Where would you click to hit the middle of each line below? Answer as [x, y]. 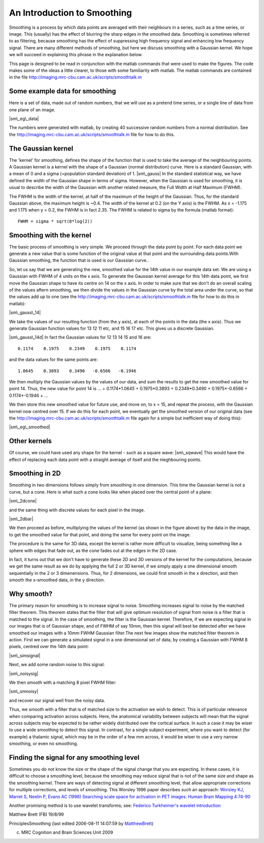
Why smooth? [31, 594]
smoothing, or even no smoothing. [44, 744]
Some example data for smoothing [63, 91]
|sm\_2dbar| [21, 519]
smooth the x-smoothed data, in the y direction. [57, 580]
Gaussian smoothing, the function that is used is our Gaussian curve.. [79, 260]
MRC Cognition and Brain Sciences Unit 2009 [67, 832]
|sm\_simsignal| [25, 655]
